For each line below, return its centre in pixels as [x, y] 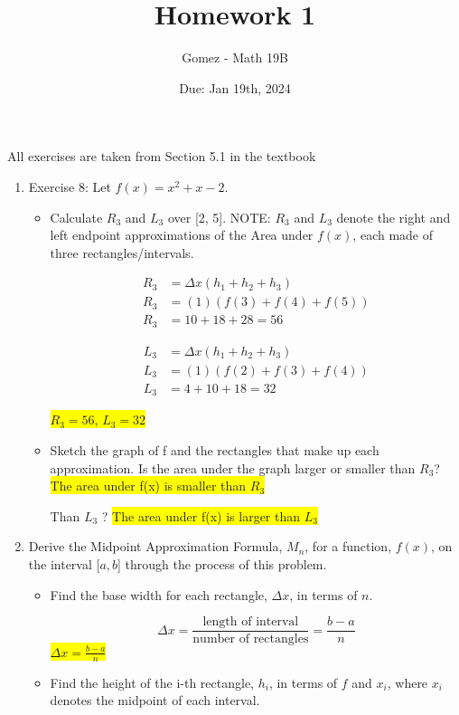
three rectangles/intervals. [122, 252]
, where [407, 682]
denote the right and [393, 217]
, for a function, [348, 546]
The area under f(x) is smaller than [148, 486]
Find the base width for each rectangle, [159, 594]
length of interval [251, 622]
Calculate [76, 217]
